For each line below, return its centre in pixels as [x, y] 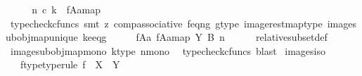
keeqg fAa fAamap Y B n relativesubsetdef [205, 37]
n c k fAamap [66, 9]
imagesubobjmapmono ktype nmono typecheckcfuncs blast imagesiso [168, 50]
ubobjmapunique [42, 37]
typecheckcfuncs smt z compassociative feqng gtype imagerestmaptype [166, 23]
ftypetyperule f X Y [70, 64]
